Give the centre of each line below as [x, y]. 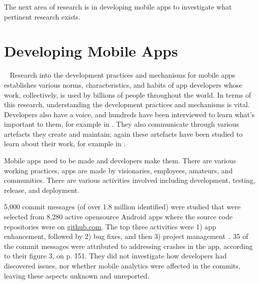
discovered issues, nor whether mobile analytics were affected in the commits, [122, 265]
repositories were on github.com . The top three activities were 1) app [110, 226]
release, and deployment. [42, 190]
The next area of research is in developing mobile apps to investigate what [118, 7]
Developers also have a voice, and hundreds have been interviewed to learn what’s [129, 114]
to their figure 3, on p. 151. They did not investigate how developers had [115, 256]
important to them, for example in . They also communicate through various [121, 124]
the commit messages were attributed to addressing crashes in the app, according [128, 246]
